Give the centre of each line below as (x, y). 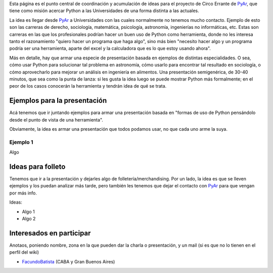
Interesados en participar (50, 233)
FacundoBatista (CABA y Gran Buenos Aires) (69, 261)
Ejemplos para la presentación (58, 101)
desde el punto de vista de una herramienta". (56, 120)
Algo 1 (28, 211)
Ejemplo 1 (21, 142)
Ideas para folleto (37, 166)
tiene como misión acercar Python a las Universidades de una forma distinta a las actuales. (104, 11)
